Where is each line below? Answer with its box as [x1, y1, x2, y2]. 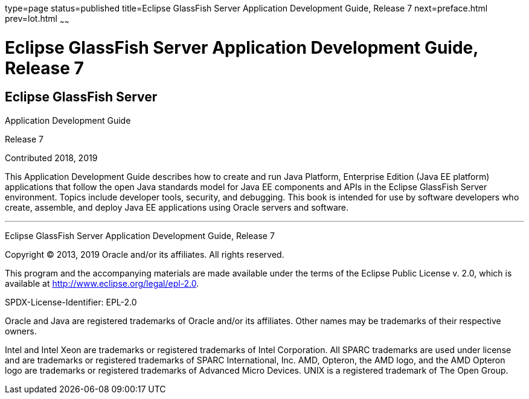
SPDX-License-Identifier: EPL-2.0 [5, 296, 137, 307]
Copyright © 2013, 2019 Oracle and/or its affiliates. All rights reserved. [5, 249, 284, 260]
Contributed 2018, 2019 [5, 152, 98, 163]
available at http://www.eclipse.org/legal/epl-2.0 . [5, 278, 199, 289]
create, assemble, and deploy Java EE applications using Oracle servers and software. [5, 202, 349, 212]
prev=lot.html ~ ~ [5, 13, 69, 26]
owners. [5, 325, 37, 336]
